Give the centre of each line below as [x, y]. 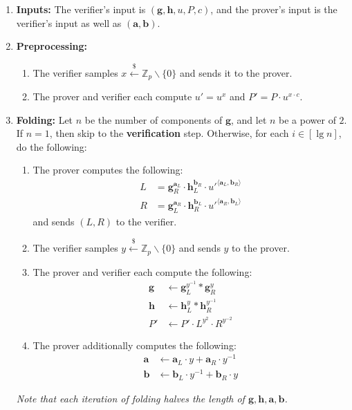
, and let [249, 119]
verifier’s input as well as [69, 22]
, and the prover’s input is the [274, 9]
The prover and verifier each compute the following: [142, 271]
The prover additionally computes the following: [135, 345]
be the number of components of [154, 119]
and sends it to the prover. [236, 72]
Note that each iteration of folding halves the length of [130, 398]
